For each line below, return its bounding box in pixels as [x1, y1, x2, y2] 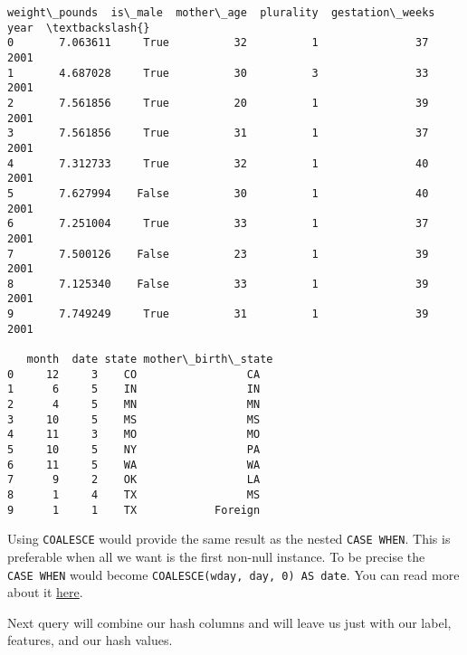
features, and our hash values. [7, 631, 173, 650]
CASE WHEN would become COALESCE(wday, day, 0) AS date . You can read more [7, 565, 460, 584]
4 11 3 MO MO [7, 428, 261, 441]
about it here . [7, 583, 83, 602]
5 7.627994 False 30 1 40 [7, 186, 429, 200]
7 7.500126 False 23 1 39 [7, 247, 429, 261]
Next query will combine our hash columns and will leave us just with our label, [7, 612, 452, 631]
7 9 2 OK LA [7, 473, 261, 487]
